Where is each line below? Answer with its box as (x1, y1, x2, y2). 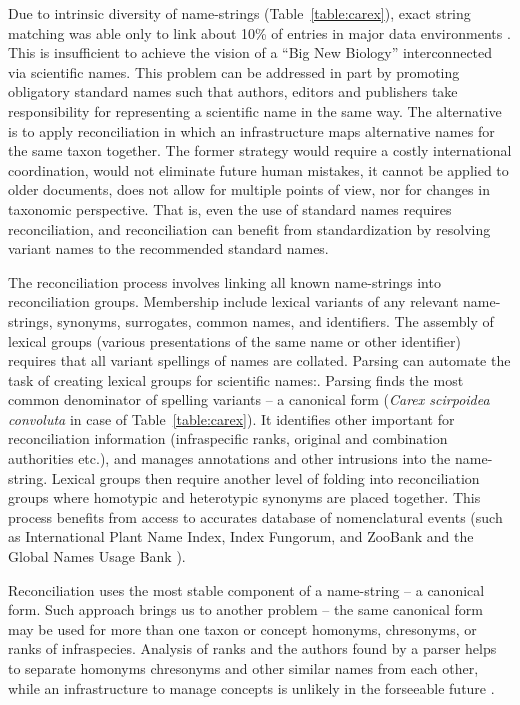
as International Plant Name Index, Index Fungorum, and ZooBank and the (8, 526, 474, 547)
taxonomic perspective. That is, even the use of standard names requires (8, 198, 452, 219)
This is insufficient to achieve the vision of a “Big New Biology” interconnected (8, 42, 493, 63)
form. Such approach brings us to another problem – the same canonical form (8, 599, 483, 620)
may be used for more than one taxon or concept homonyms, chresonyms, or (8, 618, 477, 639)
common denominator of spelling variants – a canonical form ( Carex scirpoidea (8, 389, 490, 410)
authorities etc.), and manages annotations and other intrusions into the (8, 448, 451, 469)
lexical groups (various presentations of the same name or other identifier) (8, 330, 461, 351)
